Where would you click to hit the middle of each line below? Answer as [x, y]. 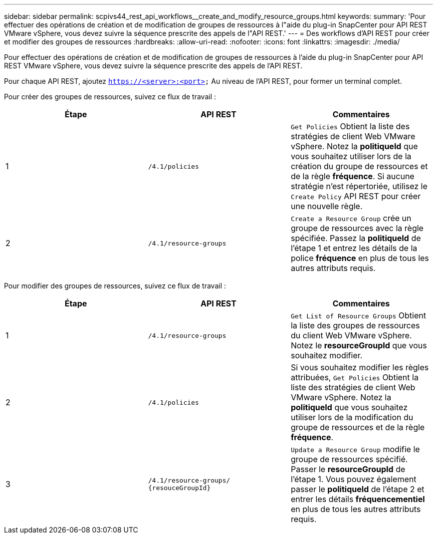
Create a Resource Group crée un [351, 218]
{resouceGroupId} [179, 488]
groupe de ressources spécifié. [349, 459]
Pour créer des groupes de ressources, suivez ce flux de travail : [110, 97]
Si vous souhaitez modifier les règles [360, 367]
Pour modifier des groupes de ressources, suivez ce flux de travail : [115, 286]
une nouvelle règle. [327, 206]
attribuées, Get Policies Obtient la [354, 377]
